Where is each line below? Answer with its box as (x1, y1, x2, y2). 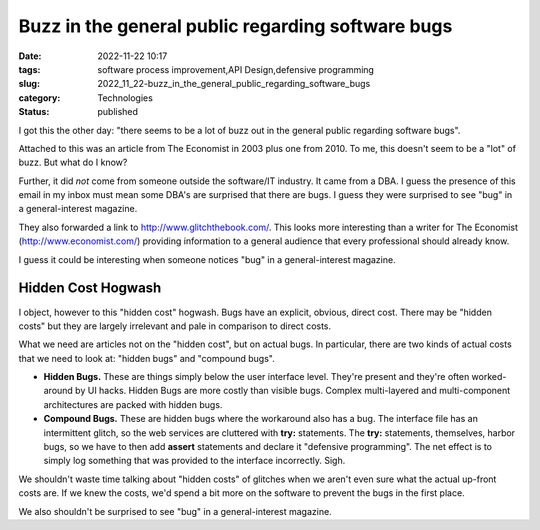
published (97, 106, 139, 118)
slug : (18, 78, 40, 90)
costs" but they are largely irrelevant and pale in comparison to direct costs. (18, 320, 332, 332)
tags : (18, 63, 41, 75)
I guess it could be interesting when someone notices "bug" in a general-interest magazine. (18, 253, 396, 265)
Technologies (97, 91, 154, 104)
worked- (471, 371, 507, 383)
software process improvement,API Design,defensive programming (97, 63, 375, 75)
